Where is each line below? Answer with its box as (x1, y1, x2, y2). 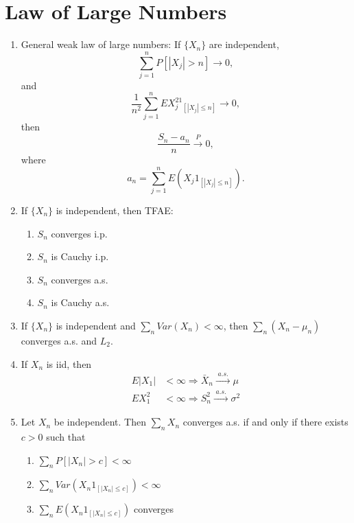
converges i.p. (51, 226, 108, 240)
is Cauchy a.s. (51, 295, 110, 310)
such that (46, 430, 86, 443)
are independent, (209, 37, 279, 51)
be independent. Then (54, 415, 146, 429)
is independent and (56, 318, 136, 332)
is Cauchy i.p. (51, 249, 109, 264)
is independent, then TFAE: (56, 202, 174, 217)
